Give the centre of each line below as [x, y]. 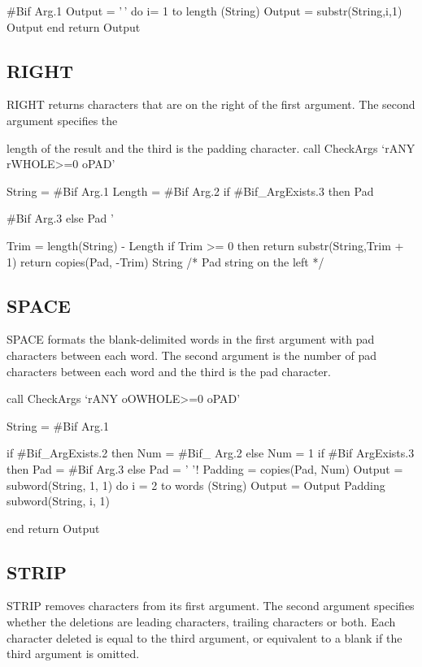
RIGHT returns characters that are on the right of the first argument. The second [211, 104]
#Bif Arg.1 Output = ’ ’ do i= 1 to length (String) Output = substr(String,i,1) [204, 11]
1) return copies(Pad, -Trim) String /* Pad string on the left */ [165, 261]
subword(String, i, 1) [58, 501]
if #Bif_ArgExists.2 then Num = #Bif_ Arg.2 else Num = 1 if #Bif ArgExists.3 [211, 453]
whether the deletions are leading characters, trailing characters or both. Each [201, 622]
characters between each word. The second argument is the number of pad [191, 355]
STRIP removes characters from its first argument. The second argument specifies [211, 606]
